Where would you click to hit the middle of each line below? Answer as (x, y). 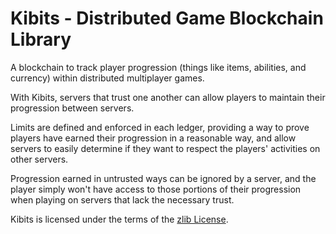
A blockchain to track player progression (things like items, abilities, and (158, 67)
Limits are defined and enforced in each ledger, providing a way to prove (160, 127)
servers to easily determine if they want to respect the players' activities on (165, 148)
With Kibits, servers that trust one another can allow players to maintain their (168, 97)
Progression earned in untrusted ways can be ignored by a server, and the (163, 178)
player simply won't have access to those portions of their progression (156, 189)
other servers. (39, 159)
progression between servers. (72, 108)
